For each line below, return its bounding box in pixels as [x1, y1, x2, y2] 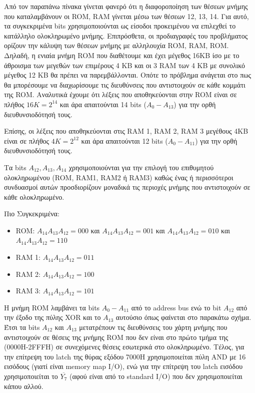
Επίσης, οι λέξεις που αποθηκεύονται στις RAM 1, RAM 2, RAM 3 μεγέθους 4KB [4, 126, 248, 136]
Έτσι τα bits [4, 322, 40, 332]
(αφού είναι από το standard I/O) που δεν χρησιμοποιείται [69, 371, 242, 381]
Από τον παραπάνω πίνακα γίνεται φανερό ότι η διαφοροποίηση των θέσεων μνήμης [4, 1, 248, 11]
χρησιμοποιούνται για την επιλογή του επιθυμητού [68, 162, 214, 172]
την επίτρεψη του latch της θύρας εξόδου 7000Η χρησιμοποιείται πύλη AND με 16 [4, 351, 246, 361]
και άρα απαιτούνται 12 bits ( [81, 135, 168, 146]
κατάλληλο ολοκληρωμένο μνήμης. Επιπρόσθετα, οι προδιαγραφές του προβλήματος [4, 30, 248, 41]
